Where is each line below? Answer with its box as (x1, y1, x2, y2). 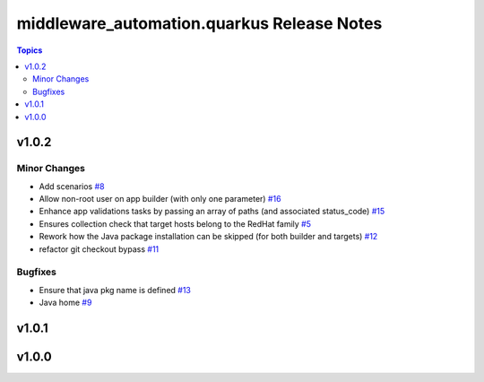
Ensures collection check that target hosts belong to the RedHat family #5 (39, 218, 312, 229)
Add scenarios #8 (39, 180, 105, 192)
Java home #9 (39, 297, 92, 308)
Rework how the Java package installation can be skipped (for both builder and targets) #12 (39, 231, 378, 242)
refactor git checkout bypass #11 (39, 243, 160, 255)
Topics (16, 45, 43, 56)
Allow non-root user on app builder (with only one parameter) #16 (39, 194, 281, 204)
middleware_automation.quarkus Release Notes (16, 13, 383, 33)
